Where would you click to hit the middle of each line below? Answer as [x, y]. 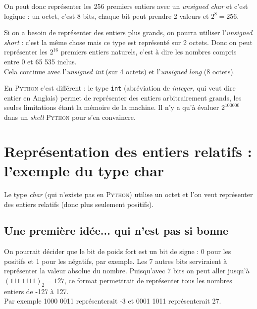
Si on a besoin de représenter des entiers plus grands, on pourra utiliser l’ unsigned [128, 32]
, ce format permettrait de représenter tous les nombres [148, 281]
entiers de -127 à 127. [36, 291]
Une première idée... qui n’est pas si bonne [116, 231]
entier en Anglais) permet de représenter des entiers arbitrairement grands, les [123, 97]
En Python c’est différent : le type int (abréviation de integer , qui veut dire [120, 88]
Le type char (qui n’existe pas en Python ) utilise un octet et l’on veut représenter [128, 194]
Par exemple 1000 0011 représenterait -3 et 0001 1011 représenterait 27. [113, 301]
